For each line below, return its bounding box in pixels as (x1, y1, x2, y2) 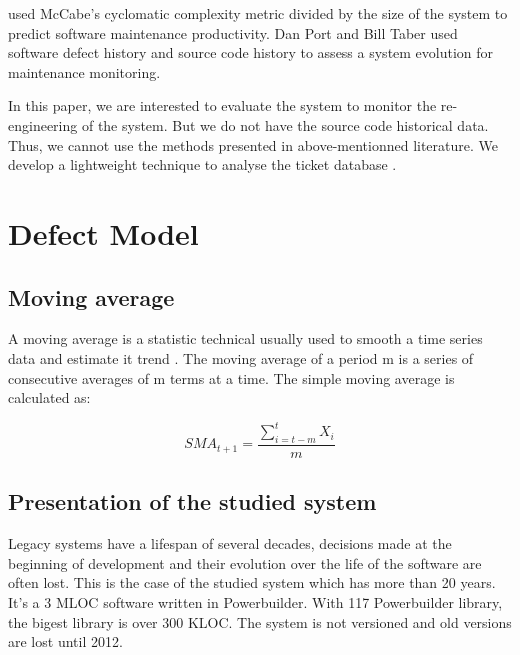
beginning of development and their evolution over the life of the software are (8, 552, 482, 573)
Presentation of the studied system (8, 486, 377, 517)
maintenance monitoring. (8, 61, 161, 82)
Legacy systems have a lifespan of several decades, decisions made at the (8, 533, 452, 554)
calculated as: (8, 387, 91, 408)
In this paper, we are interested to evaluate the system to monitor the (8, 95, 437, 116)
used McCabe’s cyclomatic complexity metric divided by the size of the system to (8, 3, 508, 23)
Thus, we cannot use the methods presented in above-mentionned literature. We (8, 134, 499, 155)
